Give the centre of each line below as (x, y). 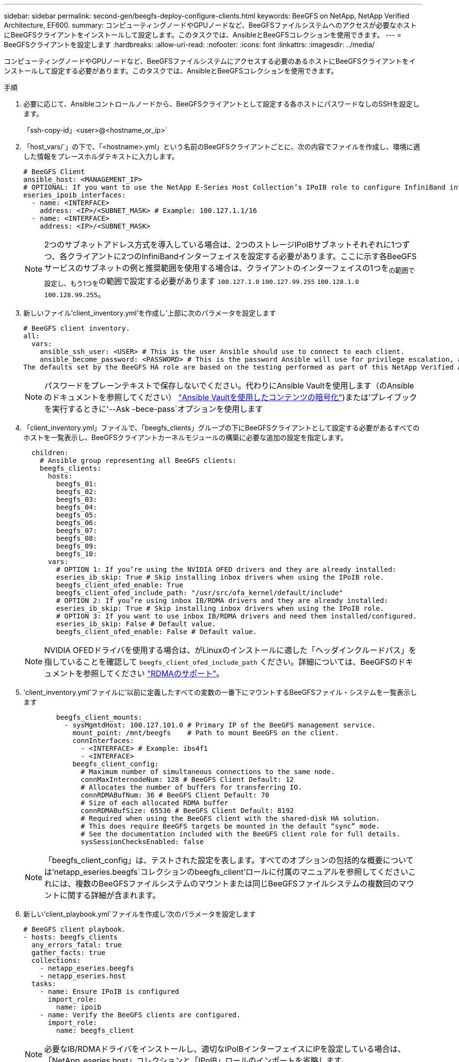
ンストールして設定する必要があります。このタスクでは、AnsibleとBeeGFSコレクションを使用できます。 (171, 71)
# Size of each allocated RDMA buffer (155, 803)
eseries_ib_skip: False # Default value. (136, 624)
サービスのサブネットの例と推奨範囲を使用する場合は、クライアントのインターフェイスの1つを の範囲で (229, 269)
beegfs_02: (77, 492)
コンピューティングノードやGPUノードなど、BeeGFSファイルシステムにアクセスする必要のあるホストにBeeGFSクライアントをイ (210, 61)
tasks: (44, 984)
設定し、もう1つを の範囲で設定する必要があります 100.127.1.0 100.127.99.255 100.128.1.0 (202, 282)
